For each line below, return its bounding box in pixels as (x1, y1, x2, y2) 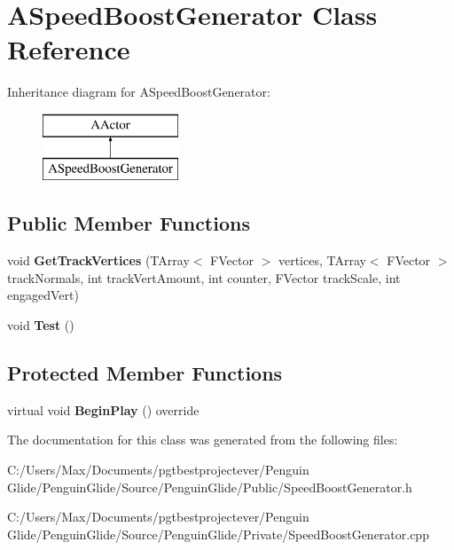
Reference (7, 31, 130, 67)
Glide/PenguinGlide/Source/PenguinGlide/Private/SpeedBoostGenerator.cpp (7, 524, 429, 543)
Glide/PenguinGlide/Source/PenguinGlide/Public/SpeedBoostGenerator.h (7, 477, 412, 496)
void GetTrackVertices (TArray (7, 251, 190, 270)
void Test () (7, 316, 74, 334)
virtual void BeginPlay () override (7, 400, 200, 419)
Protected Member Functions (7, 359, 283, 387)
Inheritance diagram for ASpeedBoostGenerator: (7, 82, 270, 101)
